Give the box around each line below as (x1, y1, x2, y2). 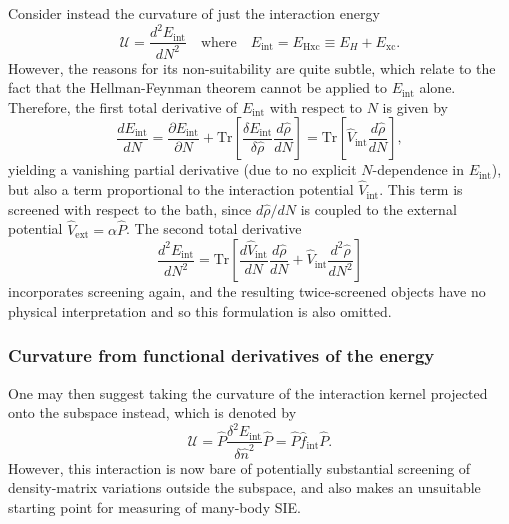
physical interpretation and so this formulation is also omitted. (8, 300, 392, 321)
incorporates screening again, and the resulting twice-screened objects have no (8, 281, 486, 302)
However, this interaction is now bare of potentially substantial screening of (8, 457, 471, 478)
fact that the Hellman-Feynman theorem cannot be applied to (8, 77, 388, 98)
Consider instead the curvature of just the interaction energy (8, 3, 380, 23)
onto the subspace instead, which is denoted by (8, 402, 297, 423)
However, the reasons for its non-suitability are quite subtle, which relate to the (8, 57, 496, 78)
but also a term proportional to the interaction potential (8, 179, 354, 200)
